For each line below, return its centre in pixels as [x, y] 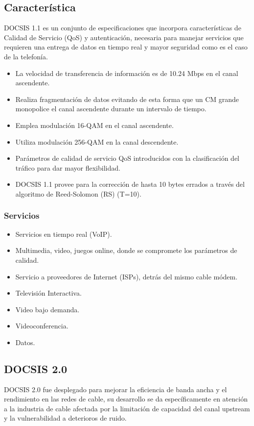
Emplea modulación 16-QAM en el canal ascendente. [94, 125]
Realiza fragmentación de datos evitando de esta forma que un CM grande [127, 99]
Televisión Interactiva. [48, 293]
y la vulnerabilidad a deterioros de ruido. [65, 418]
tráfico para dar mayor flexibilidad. [68, 167]
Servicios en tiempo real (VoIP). [64, 234]
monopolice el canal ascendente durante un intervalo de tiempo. [111, 109]
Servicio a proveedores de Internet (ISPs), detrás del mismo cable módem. [127, 276]
